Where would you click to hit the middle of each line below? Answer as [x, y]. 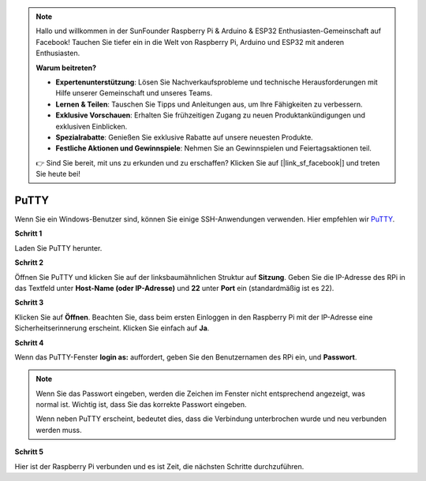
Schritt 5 [29, 452]
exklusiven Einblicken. [92, 126]
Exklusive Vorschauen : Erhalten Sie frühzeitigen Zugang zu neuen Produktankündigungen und [211, 115]
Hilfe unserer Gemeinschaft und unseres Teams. [134, 93]
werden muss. [59, 430]
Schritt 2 [29, 263]
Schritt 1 [28, 233]
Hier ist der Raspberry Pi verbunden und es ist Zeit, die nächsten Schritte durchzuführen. [159, 466]
